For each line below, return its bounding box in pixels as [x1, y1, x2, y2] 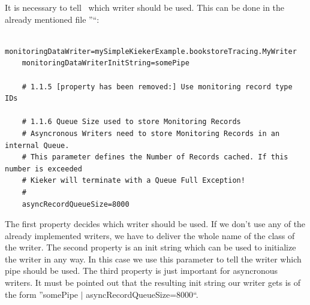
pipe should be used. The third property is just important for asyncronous [5, 264, 278, 277]
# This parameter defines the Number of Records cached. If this [22, 153, 288, 162]
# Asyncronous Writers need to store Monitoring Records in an [22, 129, 280, 138]
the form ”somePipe [5, 288, 79, 300]
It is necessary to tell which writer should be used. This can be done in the [5, 1, 285, 13]
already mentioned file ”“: [5, 13, 100, 25]
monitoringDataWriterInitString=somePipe [22, 59, 189, 68]
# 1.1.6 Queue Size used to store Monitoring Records [22, 117, 241, 126]
